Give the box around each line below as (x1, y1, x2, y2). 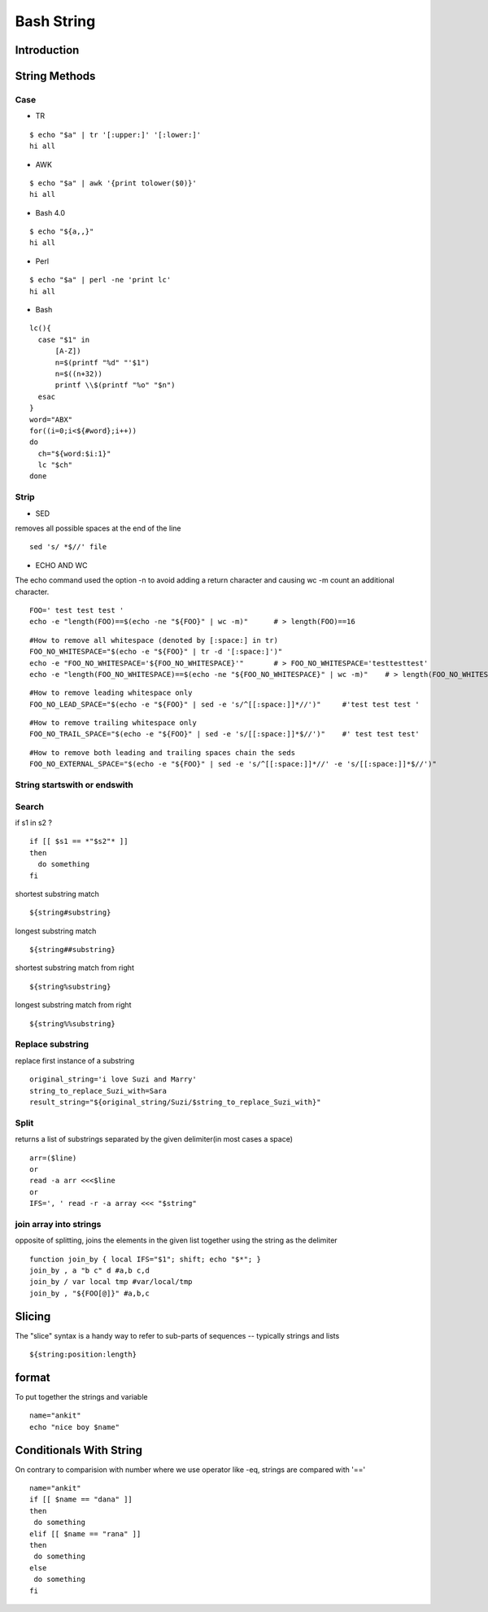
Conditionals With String (15, 1443, 142, 1457)
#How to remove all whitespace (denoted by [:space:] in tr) (29, 636, 278, 644)
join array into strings (15, 1218, 102, 1230)
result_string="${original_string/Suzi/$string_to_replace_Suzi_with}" (29, 1097, 321, 1107)
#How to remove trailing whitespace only (29, 719, 197, 727)
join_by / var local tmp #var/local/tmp (29, 1278, 193, 1287)
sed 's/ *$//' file (29, 542, 107, 552)
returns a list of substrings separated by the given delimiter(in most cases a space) (15, 1134, 293, 1144)
